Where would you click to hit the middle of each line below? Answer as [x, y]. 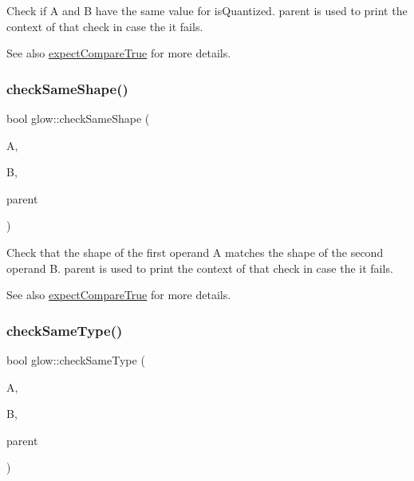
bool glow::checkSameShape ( [78, 118]
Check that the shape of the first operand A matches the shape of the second [195, 252]
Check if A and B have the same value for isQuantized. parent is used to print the [207, 10]
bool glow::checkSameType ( [76, 359]
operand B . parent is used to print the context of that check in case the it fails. [200, 268]
